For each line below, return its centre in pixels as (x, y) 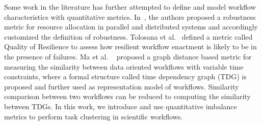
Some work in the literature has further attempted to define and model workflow (130, 7)
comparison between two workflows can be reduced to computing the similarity (127, 96)
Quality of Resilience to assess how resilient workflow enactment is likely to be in (130, 46)
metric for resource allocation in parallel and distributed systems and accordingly (131, 27)
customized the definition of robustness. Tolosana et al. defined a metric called (128, 36)
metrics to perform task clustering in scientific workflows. (94, 116)
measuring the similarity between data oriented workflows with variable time (124, 66)
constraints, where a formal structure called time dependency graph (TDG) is (125, 76)
